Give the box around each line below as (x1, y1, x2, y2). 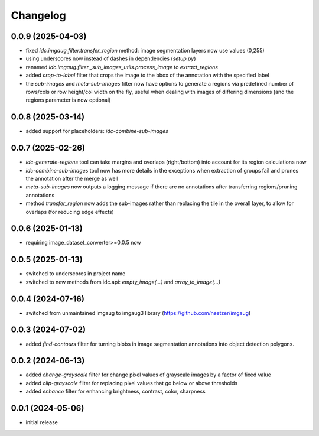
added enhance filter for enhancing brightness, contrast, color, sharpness (25, 388, 206, 395)
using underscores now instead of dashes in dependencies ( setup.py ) (25, 55, 196, 62)
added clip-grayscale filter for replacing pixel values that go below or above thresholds (25, 379, 238, 386)
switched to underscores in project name (25, 270, 126, 277)
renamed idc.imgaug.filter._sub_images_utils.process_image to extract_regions (25, 63, 219, 70)
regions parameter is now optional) (25, 96, 111, 103)
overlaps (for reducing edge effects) (25, 208, 115, 215)
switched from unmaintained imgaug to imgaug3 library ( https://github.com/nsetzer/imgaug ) (25, 309, 251, 316)
